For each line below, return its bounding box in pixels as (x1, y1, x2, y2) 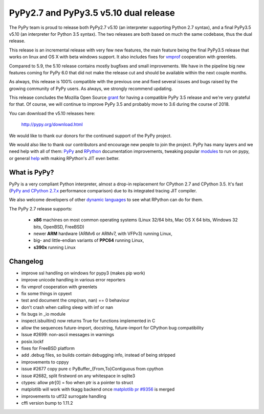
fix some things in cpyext (21, 290, 72, 296)
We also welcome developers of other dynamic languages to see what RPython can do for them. (9, 197, 203, 203)
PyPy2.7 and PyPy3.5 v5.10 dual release (9, 7, 176, 18)
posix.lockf (21, 338, 44, 345)
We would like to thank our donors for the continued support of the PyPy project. (9, 133, 172, 138)
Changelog (9, 257, 44, 265)
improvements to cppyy (21, 359, 69, 365)
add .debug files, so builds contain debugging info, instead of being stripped (21, 352, 176, 358)
